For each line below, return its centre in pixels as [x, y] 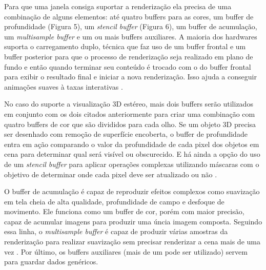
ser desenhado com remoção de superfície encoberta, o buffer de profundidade [126, 134]
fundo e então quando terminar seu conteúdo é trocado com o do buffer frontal [128, 66]
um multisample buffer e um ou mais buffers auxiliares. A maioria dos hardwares [131, 36]
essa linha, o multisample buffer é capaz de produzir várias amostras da [116, 231]
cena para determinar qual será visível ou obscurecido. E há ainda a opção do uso [132, 154]
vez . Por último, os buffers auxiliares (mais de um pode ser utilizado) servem [126, 251]
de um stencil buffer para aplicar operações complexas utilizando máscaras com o [132, 164]
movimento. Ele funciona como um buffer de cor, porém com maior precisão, [124, 211]
